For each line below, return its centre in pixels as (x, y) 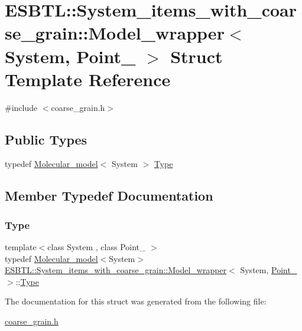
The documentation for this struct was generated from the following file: (136, 301)
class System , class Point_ (97, 247)
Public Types (46, 139)
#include (21, 107)
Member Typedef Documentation (109, 196)
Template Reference (88, 79)
